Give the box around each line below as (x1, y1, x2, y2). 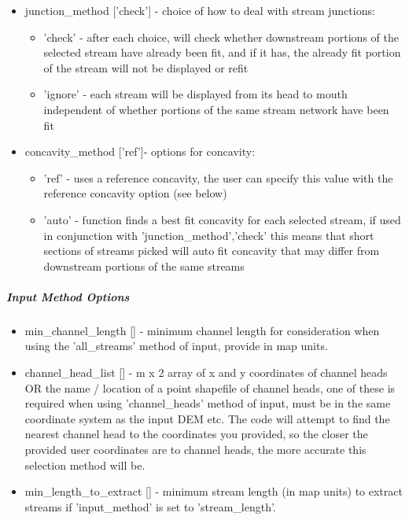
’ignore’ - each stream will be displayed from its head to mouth (43, 86, 348, 102)
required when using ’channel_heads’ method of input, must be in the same (24, 395, 391, 411)
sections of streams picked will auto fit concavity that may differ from (43, 242, 380, 259)
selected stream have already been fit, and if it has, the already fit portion (43, 44, 401, 61)
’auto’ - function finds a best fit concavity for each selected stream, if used (43, 211, 401, 227)
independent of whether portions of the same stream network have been (43, 101, 389, 117)
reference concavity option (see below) (43, 185, 227, 201)
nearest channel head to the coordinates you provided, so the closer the (24, 426, 368, 442)
